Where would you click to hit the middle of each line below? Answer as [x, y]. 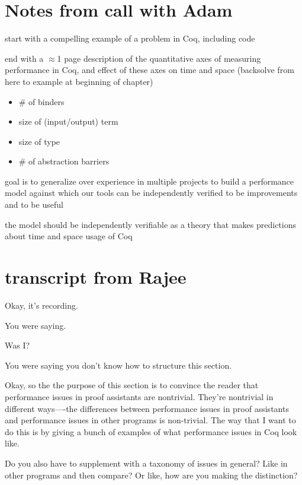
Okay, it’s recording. [41, 305]
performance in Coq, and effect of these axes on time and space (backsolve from [150, 70]
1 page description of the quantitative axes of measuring [159, 58]
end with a [24, 58]
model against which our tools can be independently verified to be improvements [151, 193]
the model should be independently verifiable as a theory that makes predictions [150, 224]
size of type [39, 141]
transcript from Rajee [96, 277]
